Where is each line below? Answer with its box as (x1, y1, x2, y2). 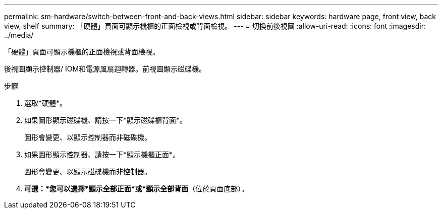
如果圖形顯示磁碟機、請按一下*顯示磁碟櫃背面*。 (24, 116, 187, 124)
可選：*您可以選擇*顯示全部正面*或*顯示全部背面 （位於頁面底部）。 (24, 184, 249, 193)
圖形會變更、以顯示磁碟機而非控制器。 (24, 167, 151, 176)
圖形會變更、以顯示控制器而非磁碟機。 (24, 133, 151, 141)
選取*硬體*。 (24, 99, 67, 107)
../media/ (4, 31, 34, 39)
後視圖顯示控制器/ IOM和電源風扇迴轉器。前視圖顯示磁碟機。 (4, 64, 206, 73)
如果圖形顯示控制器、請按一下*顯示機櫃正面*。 (24, 150, 180, 159)
